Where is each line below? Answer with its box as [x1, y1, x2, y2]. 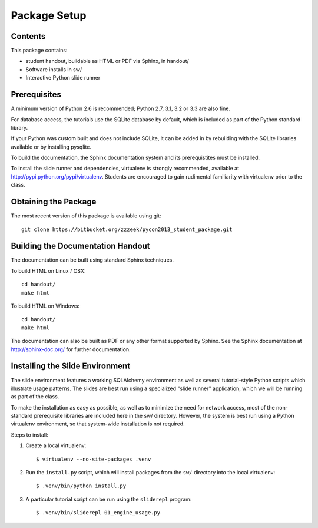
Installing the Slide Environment [11, 361, 131, 371]
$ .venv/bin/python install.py [36, 483, 127, 489]
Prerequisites [11, 90, 61, 100]
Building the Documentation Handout [11, 241, 150, 251]
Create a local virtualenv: [25, 442, 87, 449]
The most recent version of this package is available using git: [11, 212, 161, 219]
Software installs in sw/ [25, 65, 82, 73]
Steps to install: [11, 431, 48, 438]
